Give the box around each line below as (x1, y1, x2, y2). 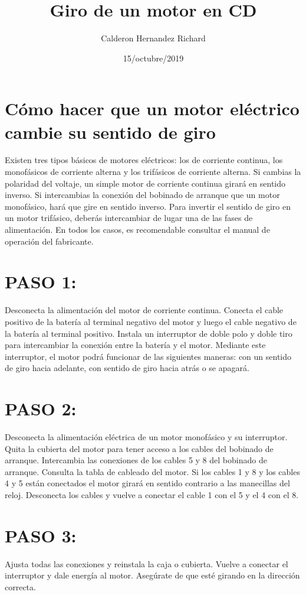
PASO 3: (5, 523, 77, 547)
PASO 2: (5, 396, 77, 421)
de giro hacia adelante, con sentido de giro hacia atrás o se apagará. (5, 362, 249, 374)
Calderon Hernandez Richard (101, 32, 206, 44)
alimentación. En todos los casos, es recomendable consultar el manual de (5, 223, 270, 235)
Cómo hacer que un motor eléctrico (5, 96, 300, 121)
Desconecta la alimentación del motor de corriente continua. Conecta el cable (5, 304, 284, 316)
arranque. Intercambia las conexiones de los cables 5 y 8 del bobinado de (5, 454, 267, 466)
